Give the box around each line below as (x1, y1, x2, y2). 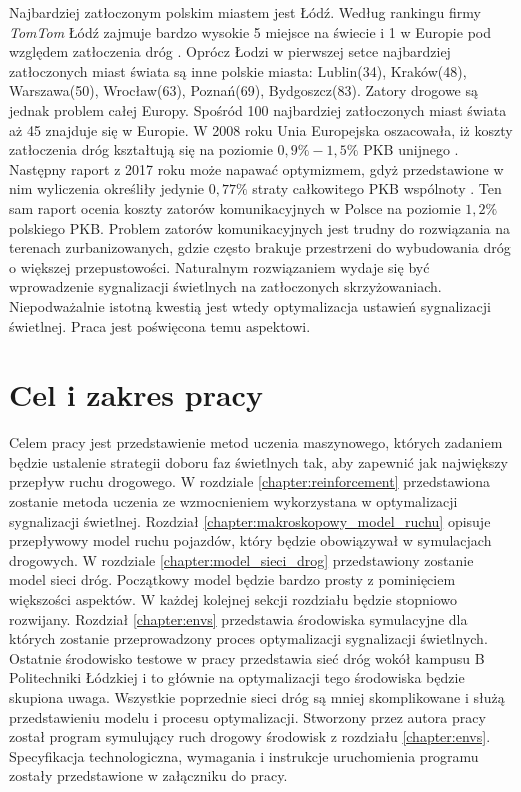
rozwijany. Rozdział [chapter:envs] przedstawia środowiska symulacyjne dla (9, 608, 468, 629)
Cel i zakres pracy (9, 374, 263, 415)
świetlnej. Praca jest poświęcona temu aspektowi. (9, 315, 311, 336)
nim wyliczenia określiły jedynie (9, 178, 204, 199)
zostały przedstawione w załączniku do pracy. (9, 765, 288, 786)
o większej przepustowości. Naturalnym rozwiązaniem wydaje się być (9, 256, 430, 277)
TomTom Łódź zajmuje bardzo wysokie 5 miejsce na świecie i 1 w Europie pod (9, 21, 491, 42)
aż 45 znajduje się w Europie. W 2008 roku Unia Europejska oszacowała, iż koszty (9, 119, 513, 140)
